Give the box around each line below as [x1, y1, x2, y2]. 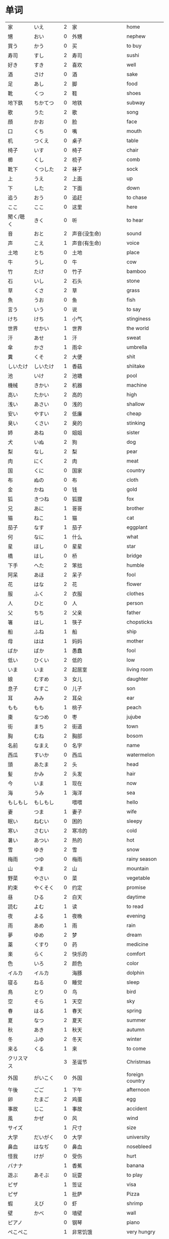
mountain [126, 865, 149, 872]
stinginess [126, 315, 151, 322]
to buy [126, 42, 142, 49]
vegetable [126, 874, 150, 881]
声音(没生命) [72, 230, 102, 237]
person [126, 600, 143, 607]
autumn [126, 1026, 145, 1033]
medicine [126, 941, 148, 948]
